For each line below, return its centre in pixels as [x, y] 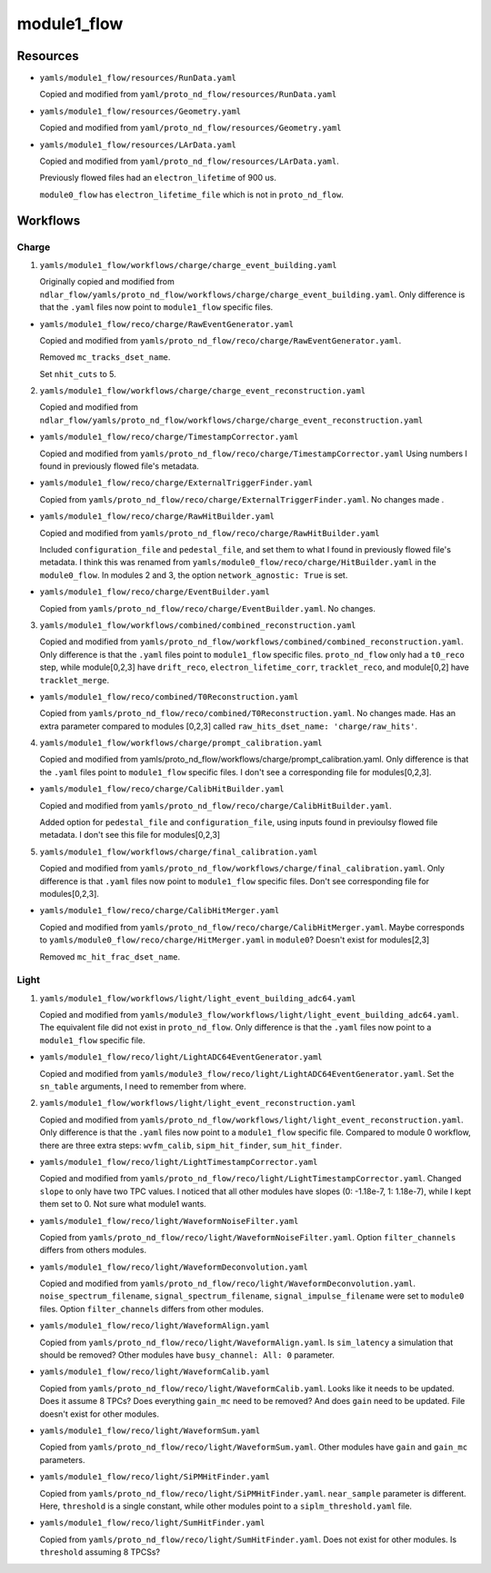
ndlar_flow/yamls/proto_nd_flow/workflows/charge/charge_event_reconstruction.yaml [231, 420]
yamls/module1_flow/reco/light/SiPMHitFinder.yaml [155, 1477]
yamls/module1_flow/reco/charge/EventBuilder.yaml [155, 592]
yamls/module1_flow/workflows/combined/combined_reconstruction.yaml [198, 625]
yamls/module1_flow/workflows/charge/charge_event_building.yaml [188, 265]
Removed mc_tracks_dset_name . [105, 357]
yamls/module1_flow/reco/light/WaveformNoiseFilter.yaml [169, 1221]
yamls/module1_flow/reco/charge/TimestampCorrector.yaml [169, 437]
